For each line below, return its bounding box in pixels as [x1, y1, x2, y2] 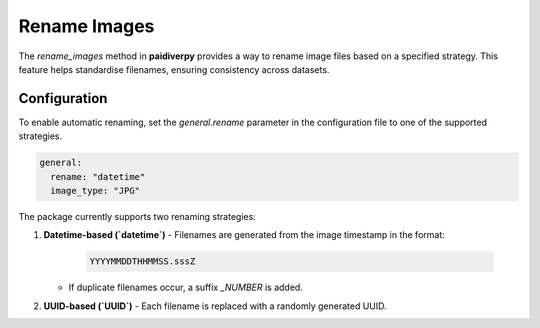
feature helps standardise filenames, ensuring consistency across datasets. [18, 63, 330, 75]
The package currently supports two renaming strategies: [18, 210, 257, 222]
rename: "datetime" [50, 171, 146, 182]
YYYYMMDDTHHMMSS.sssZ [89, 256, 196, 267]
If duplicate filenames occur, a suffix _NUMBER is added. [68, 281, 304, 294]
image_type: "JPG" [50, 185, 140, 196]
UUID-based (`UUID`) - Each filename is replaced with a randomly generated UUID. [43, 300, 387, 312]
